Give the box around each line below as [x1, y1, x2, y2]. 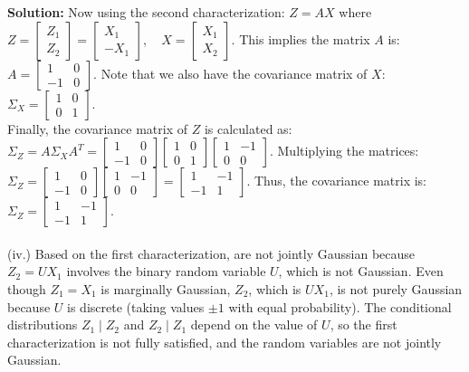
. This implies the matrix [231, 29, 370, 48]
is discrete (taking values [67, 297, 205, 316]
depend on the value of [190, 315, 318, 334]
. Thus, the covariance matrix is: [246, 171, 426, 190]
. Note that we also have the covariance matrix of [93, 63, 368, 82]
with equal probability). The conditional [228, 297, 452, 316]
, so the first [330, 315, 397, 334]
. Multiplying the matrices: [269, 141, 419, 160]
